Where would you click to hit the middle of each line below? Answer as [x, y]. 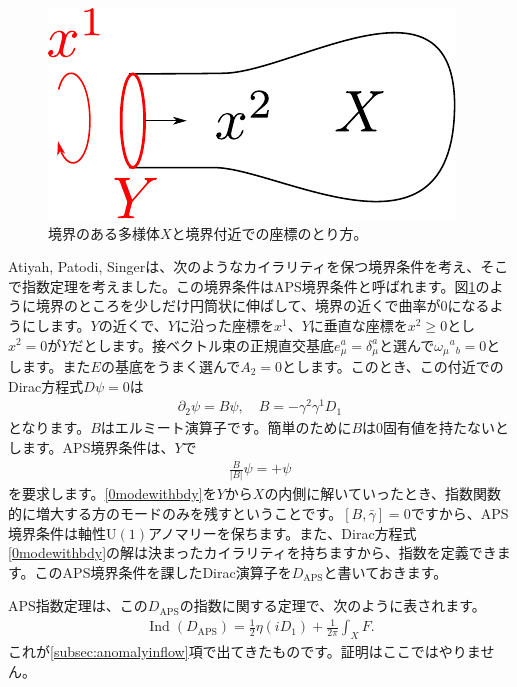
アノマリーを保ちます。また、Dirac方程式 [282, 532]
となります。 [49, 427]
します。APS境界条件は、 [91, 446]
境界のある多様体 [104, 232]
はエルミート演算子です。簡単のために [226, 427]
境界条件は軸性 [57, 532]
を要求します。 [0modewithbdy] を [112, 493]
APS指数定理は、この [78, 605]
